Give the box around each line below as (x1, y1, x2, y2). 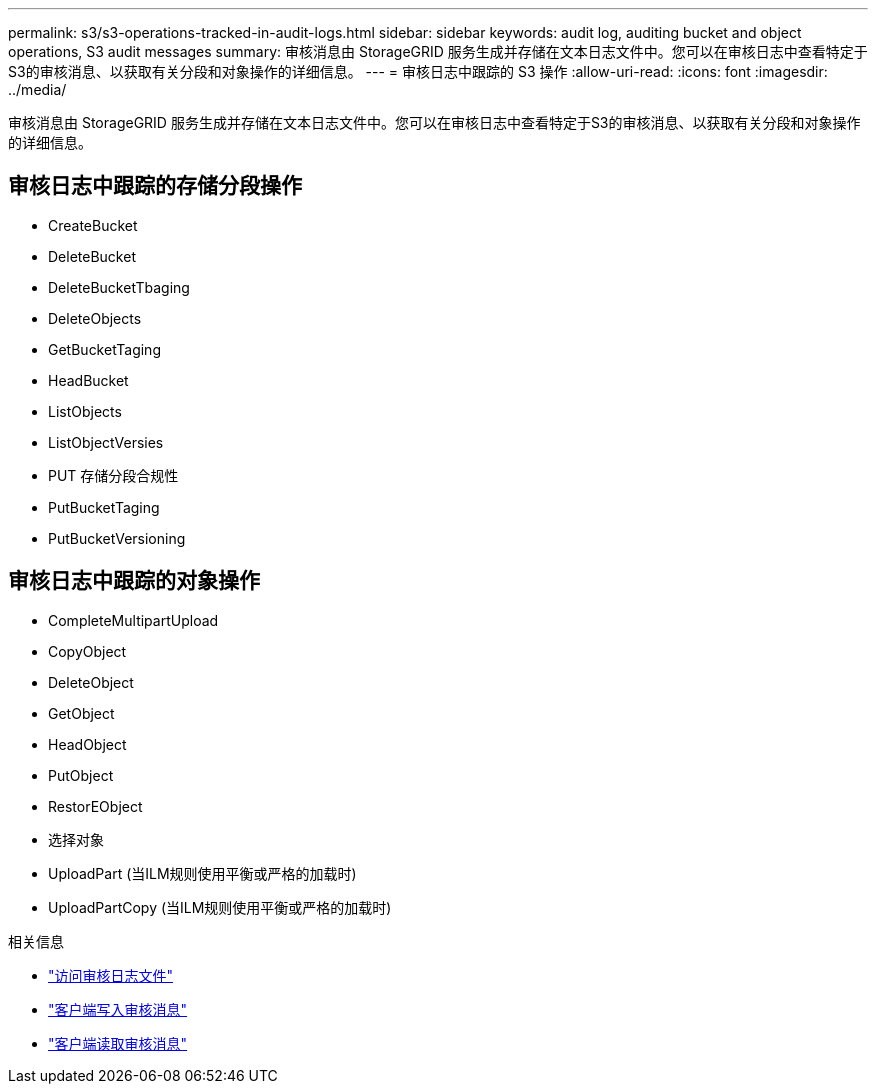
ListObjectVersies (48, 433, 164, 451)
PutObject (48, 766, 114, 784)
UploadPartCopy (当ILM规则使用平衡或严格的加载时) (48, 898, 392, 916)
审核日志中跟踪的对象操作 (8, 568, 260, 594)
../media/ (8, 81, 67, 98)
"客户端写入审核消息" (48, 1000, 188, 1018)
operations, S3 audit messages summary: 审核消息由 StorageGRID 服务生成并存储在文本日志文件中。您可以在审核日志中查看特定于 (8, 43, 868, 60)
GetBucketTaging (48, 340, 161, 358)
